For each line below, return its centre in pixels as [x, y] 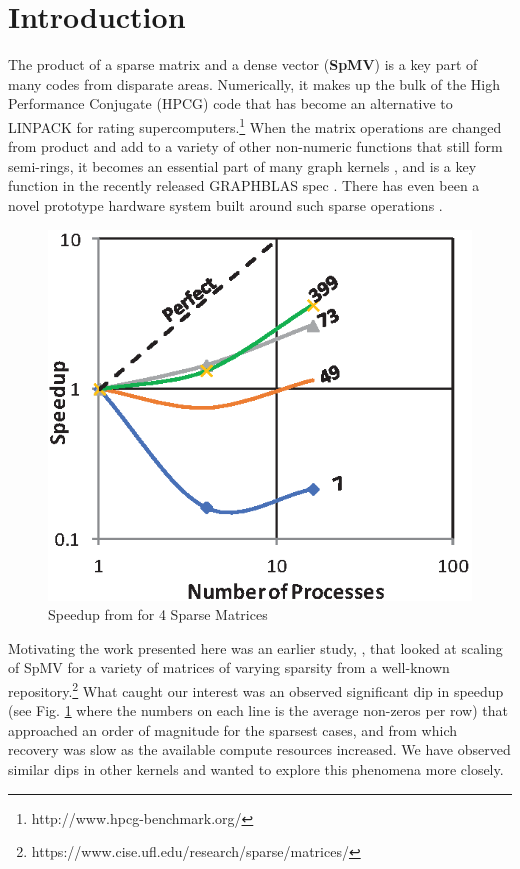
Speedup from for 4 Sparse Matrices [158, 614]
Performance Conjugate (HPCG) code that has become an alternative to [230, 103]
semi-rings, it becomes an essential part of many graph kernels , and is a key [242, 165]
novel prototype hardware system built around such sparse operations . [225, 204]
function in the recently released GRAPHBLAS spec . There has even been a [244, 185]
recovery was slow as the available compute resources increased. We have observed [259, 749]
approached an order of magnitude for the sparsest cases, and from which [233, 729]
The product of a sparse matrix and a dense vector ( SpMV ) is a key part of [243, 64]
